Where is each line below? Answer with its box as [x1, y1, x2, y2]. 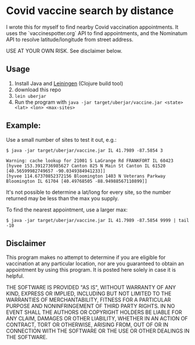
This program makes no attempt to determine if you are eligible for [6, 254, 166, 261]
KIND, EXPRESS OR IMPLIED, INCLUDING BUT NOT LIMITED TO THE [6, 290, 172, 297]
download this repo [14, 86, 61, 93]
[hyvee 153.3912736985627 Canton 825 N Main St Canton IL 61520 [6, 163, 166, 169]
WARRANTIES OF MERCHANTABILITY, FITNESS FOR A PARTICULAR [6, 296, 171, 303]
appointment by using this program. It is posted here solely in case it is [6, 267, 176, 274]
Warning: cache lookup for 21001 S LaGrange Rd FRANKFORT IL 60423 [6, 158, 174, 163]
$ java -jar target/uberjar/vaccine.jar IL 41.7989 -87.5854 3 [6, 148, 163, 153]
